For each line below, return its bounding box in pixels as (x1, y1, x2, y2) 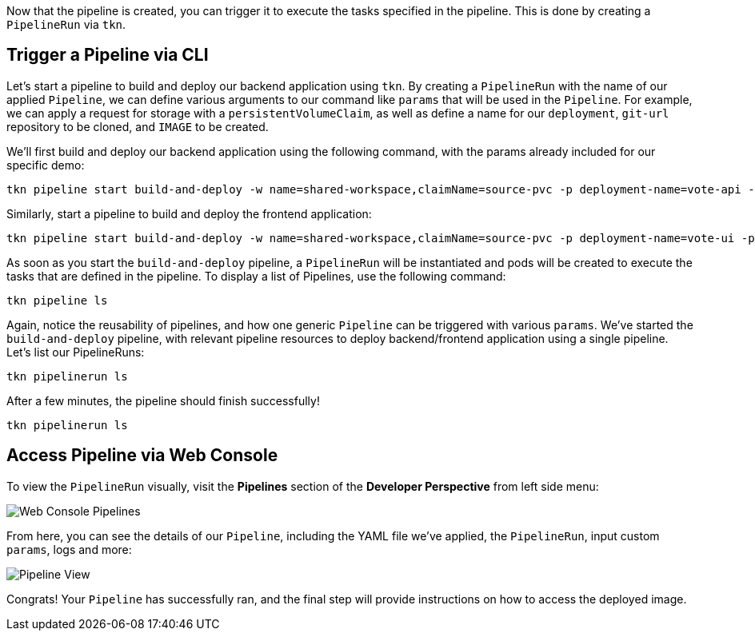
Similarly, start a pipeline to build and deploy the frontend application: (6, 206, 372, 221)
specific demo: (6, 157, 85, 172)
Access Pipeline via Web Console (6, 445, 278, 466)
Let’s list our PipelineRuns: (6, 344, 145, 359)
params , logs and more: (6, 542, 132, 556)
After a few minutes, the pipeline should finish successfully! (6, 393, 320, 408)
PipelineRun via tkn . (6, 18, 126, 31)
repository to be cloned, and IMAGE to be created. (6, 119, 269, 133)
